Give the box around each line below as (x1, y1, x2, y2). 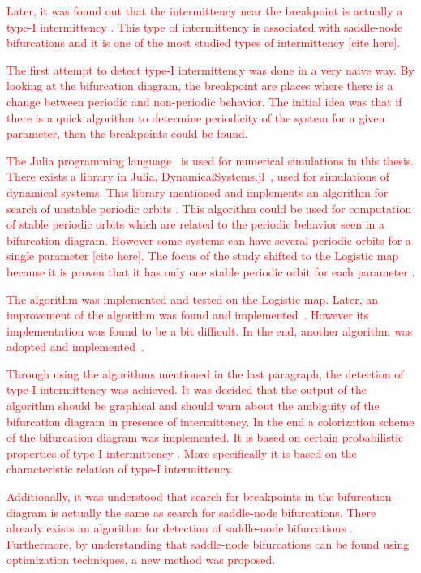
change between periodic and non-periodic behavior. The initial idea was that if (6, 92, 402, 109)
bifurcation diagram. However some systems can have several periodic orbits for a (6, 231, 411, 248)
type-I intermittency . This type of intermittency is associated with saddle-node (6, 18, 403, 35)
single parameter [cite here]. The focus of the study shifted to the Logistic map (6, 247, 399, 264)
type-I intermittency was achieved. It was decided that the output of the (6, 381, 367, 398)
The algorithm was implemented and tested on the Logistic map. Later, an (6, 290, 378, 307)
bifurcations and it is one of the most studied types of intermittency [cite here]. (6, 34, 401, 51)
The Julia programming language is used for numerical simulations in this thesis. (6, 152, 415, 169)
